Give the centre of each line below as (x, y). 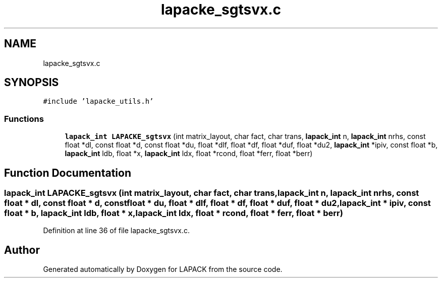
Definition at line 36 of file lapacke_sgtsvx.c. (116, 231)
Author (22, 250)
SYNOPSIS (32, 83)
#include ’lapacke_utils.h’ (98, 101)
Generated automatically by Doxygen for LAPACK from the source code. (163, 269)
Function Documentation (68, 173)
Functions (24, 119)
